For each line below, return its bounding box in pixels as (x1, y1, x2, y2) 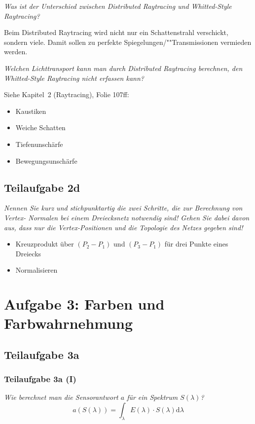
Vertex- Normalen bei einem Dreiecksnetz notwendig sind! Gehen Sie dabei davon (4, 212, 250, 222)
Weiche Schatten (15, 122, 66, 133)
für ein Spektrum (127, 392, 178, 402)
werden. (4, 46, 28, 57)
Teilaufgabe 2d (4, 179, 80, 195)
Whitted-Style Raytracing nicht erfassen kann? (4, 72, 144, 83)
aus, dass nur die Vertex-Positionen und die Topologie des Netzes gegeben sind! (4, 222, 243, 232)
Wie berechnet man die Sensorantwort (4, 392, 118, 402)
